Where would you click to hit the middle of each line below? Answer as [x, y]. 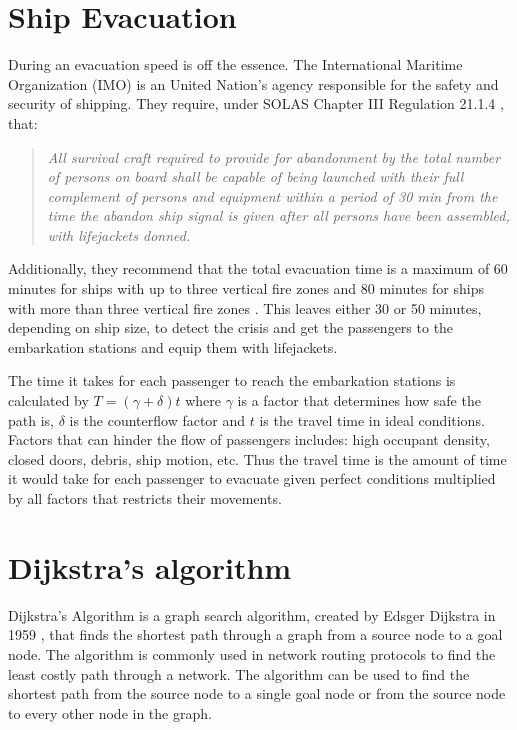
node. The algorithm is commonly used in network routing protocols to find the [252, 653]
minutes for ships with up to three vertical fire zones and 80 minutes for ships [246, 288]
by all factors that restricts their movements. [145, 498]
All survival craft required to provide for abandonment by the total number [274, 156]
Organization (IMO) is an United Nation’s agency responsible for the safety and [253, 83]
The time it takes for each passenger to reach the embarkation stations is [232, 380]
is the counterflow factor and [157, 419]
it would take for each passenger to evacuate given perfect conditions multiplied [252, 478]
